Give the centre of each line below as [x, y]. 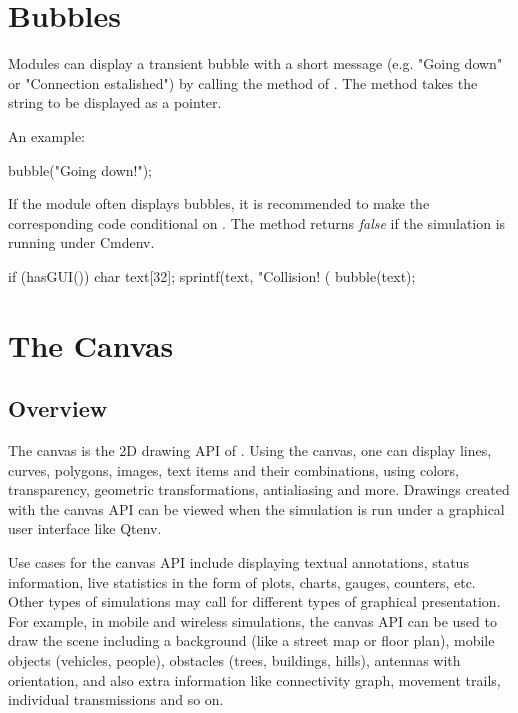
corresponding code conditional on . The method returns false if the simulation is [257, 222]
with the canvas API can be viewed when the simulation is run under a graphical [256, 508]
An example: [46, 135]
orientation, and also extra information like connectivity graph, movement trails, [254, 679]
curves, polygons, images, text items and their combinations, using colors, [233, 469]
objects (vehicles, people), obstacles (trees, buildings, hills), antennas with [234, 659]
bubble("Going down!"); [80, 169]
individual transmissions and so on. [116, 699]
